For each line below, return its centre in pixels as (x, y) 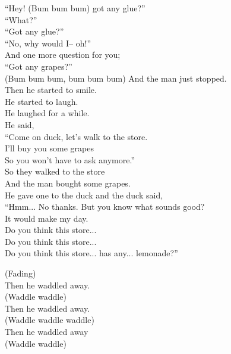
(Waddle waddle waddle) (50, 320)
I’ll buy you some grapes (49, 148)
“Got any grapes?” (39, 66)
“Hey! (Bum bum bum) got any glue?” (75, 8)
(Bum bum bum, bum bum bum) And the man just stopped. (116, 78)
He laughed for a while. (47, 113)
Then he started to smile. (51, 90)
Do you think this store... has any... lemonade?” (91, 253)
